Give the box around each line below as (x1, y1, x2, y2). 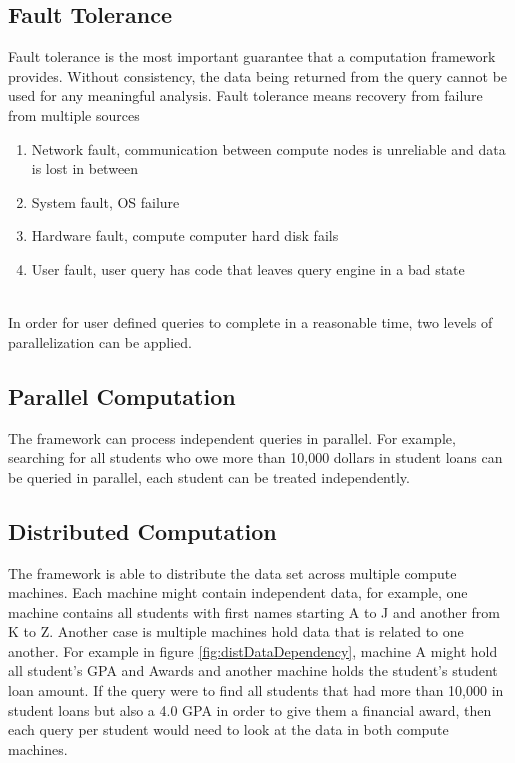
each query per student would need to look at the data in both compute (8, 719, 449, 740)
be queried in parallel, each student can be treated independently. (8, 466, 410, 487)
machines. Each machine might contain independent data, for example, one (8, 582, 468, 603)
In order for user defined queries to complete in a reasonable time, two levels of (8, 312, 493, 333)
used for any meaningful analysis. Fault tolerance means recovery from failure (8, 85, 483, 106)
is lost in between (31, 158, 139, 179)
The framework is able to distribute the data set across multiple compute (8, 562, 457, 583)
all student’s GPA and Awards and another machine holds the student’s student (8, 660, 498, 681)
